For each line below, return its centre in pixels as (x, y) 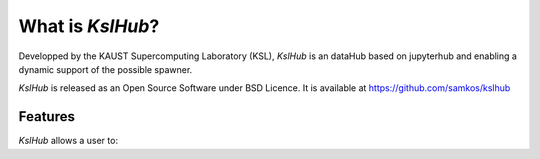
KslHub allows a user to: (68, 141)
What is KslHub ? (89, 26)
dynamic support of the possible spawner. (105, 69)
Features (46, 116)
